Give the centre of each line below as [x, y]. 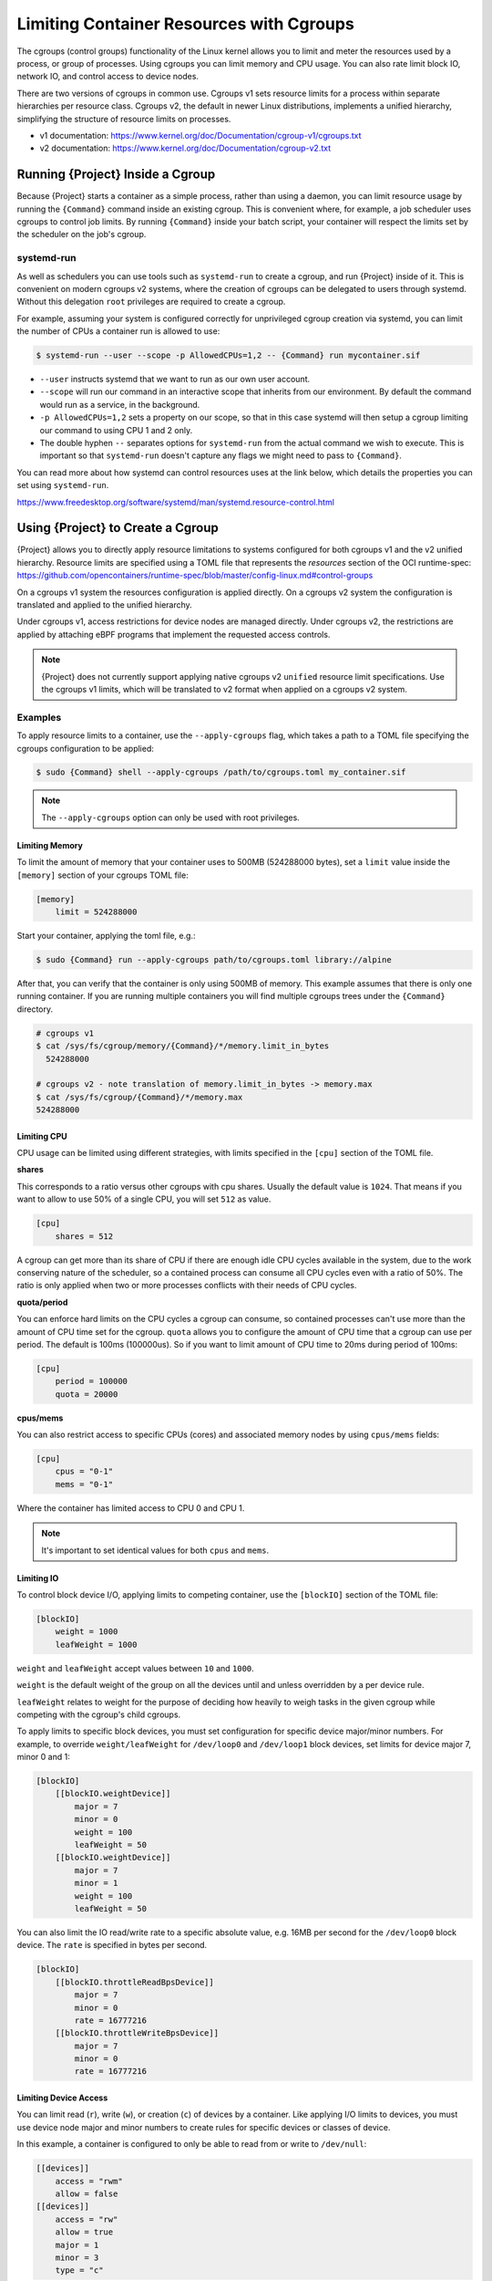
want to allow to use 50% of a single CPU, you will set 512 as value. [144, 1199]
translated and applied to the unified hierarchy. [105, 605]
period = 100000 [91, 1381]
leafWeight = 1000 [96, 1644]
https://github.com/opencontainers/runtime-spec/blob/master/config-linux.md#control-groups [195, 576]
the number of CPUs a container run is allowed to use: [118, 331]
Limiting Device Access [62, 2098]
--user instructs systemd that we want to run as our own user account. [175, 380]
